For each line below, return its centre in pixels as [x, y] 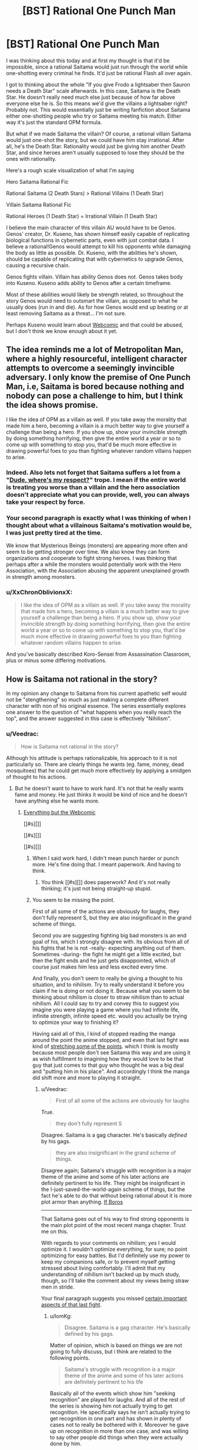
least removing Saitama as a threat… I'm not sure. [66, 313]
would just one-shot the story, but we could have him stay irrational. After [95, 140]
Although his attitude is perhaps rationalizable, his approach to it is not [92, 758]
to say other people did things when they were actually [116, 1438]
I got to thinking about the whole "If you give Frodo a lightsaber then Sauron [98, 85]
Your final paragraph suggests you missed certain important [114, 1299]
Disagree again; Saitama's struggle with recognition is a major [116, 1171]
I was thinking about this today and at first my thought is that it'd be [88, 60]
